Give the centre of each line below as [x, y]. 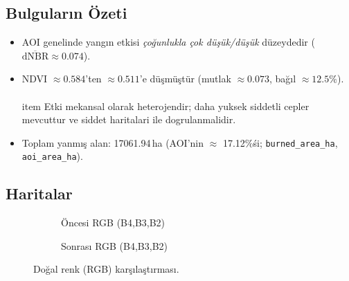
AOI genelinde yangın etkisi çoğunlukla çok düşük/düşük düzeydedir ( [168, 42]
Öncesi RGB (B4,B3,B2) [113, 223]
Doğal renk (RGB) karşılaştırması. [106, 269]
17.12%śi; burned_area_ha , [280, 142]
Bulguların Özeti [66, 13]
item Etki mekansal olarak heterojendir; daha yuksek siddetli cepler [165, 106]
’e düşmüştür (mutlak [185, 79]
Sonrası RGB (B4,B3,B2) [115, 245]
